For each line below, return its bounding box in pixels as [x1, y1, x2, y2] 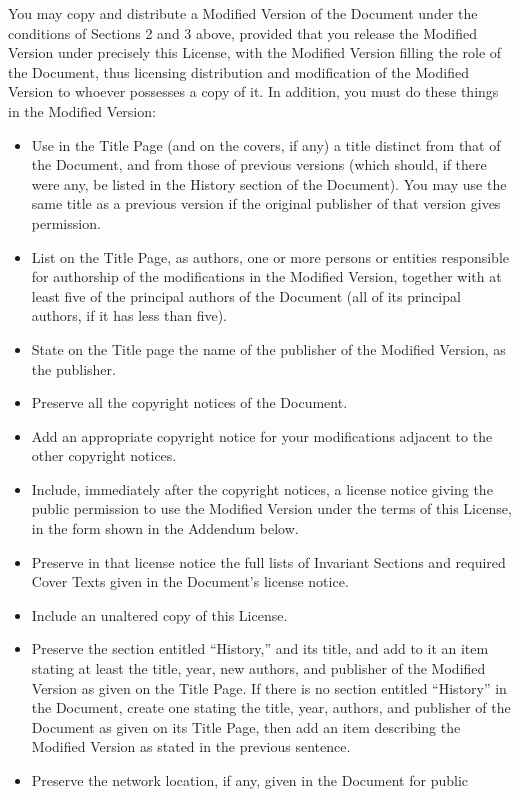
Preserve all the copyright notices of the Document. [31, 392, 348, 413]
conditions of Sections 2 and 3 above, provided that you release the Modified [8, 22, 477, 43]
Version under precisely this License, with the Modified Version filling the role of [8, 42, 502, 63]
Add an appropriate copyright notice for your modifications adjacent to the [31, 425, 493, 446]
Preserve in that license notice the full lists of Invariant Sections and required [31, 551, 506, 572]
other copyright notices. [31, 445, 177, 466]
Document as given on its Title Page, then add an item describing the [31, 716, 461, 737]
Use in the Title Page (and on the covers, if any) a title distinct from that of [31, 134, 501, 155]
